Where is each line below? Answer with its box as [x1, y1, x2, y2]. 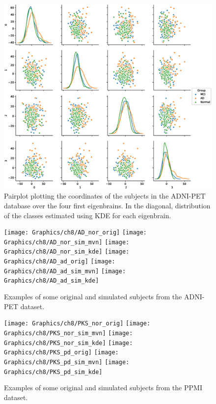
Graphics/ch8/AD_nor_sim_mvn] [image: [4, 238, 130, 246]
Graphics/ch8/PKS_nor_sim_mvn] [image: [4, 329, 133, 337]
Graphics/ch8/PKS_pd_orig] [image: [4, 349, 119, 356]
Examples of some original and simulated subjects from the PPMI [4, 382, 202, 393]
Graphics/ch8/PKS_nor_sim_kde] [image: [4, 339, 133, 346]
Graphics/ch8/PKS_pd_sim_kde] [4, 368, 103, 375]
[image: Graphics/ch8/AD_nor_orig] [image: [4, 229, 147, 236]
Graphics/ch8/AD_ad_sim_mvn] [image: [4, 267, 126, 275]
